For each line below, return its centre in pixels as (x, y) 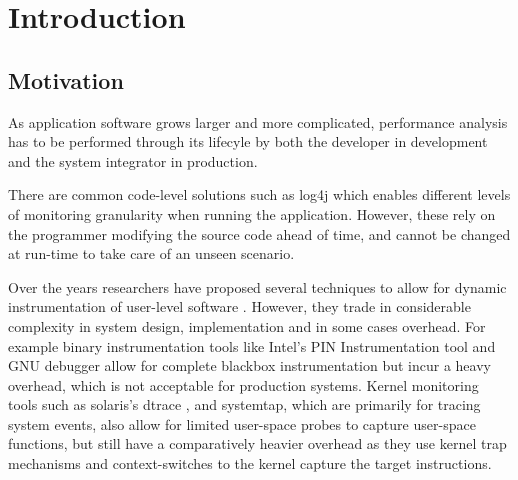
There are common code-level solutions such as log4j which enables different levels (259, 194)
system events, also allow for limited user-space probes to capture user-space (242, 423)
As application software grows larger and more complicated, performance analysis (258, 121)
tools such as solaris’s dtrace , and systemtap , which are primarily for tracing (244, 404)
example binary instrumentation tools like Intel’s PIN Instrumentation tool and (252, 345)
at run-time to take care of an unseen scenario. (151, 253)
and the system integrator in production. (133, 160)
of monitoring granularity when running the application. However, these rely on (252, 213)
